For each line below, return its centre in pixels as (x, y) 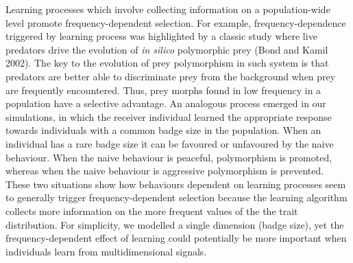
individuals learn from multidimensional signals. (106, 251)
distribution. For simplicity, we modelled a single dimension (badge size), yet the (175, 224)
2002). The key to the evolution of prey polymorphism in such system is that (167, 63)
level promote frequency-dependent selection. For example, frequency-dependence (176, 22)
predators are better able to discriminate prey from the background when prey (171, 76)
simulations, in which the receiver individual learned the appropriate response (169, 116)
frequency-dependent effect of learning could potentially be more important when (176, 238)
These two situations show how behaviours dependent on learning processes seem (176, 184)
